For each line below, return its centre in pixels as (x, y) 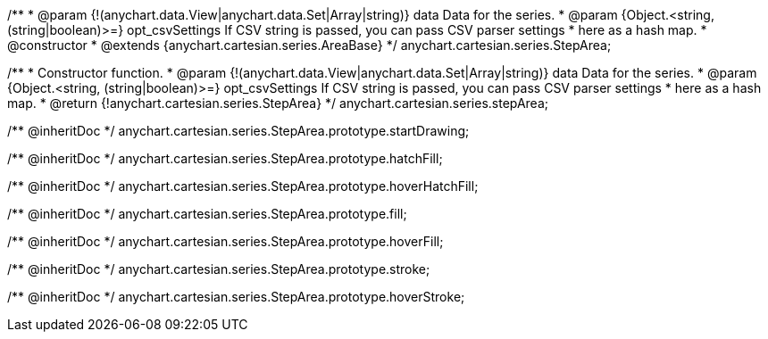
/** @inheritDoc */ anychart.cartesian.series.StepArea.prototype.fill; (207, 214)
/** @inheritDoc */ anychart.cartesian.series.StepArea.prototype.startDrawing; (238, 131)
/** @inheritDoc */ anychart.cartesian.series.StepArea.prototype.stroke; (219, 269)
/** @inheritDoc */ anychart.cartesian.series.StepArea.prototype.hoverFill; (225, 241)
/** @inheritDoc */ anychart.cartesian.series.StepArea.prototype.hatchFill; (225, 158)
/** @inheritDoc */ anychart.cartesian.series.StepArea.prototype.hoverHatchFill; (243, 186)
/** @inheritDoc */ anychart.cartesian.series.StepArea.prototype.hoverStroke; (236, 297)
